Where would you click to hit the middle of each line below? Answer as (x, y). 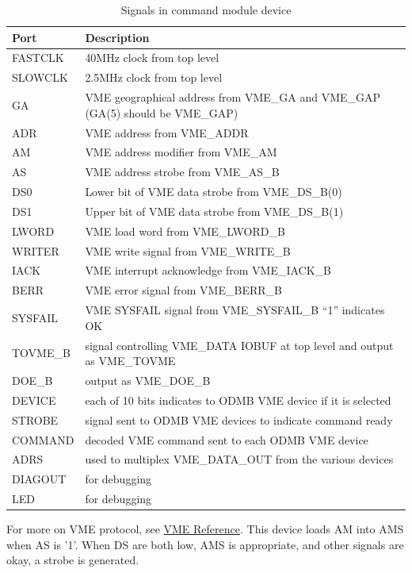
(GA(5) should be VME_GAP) (162, 112)
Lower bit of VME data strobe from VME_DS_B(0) (214, 192)
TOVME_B (41, 353)
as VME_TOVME (130, 361)
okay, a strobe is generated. (73, 560)
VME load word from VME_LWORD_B (185, 231)
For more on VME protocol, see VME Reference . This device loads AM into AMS (205, 529)
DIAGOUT (39, 479)
